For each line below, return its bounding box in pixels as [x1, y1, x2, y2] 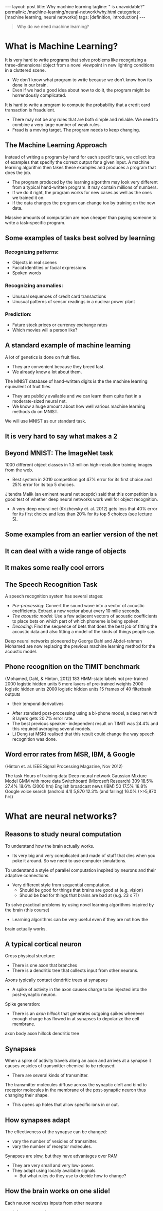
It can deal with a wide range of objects [5, 547, 127, 555]
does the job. [5, 170, 32, 176]
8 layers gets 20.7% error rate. [12, 715, 74, 721]
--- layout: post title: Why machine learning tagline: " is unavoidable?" [5, 4, 145, 9]
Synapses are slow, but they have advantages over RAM [5, 1153, 118, 1159]
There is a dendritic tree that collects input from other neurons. [12, 968, 139, 973]
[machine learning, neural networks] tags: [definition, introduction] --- [5, 14, 145, 20]
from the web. [5, 467, 33, 473]
